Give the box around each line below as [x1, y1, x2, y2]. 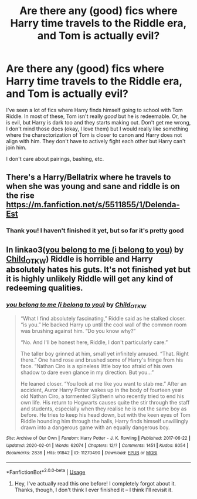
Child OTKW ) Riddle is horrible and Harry [6, 254, 154, 265]
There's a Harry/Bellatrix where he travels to [6, 172, 171, 183]
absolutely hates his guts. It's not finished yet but [6, 264, 191, 274]
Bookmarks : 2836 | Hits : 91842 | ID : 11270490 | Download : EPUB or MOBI [6, 450, 158, 456]
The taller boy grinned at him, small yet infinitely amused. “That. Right [20, 350, 189, 358]
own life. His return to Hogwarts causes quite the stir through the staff [20, 399, 190, 406]
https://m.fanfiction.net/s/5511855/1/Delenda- [6, 200, 180, 210]
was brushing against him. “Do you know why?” [20, 328, 136, 335]
